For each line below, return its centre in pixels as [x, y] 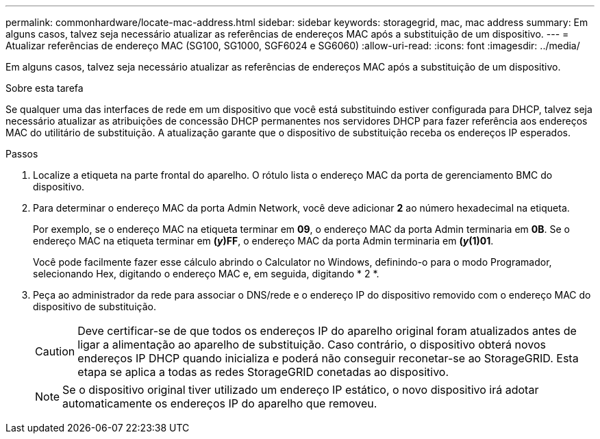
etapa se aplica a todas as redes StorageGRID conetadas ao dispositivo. [263, 372]
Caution [55, 351]
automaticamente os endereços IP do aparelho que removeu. [220, 403]
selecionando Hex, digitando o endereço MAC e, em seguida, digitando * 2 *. [206, 274]
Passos [22, 154]
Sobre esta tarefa [45, 88]
